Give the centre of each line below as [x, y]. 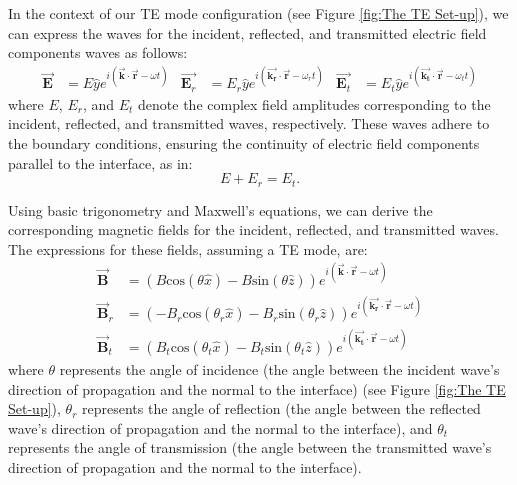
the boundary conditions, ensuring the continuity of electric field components [244, 142]
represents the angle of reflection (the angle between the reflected [281, 408]
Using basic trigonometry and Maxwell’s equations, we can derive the [220, 209]
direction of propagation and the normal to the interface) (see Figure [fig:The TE [257, 388]
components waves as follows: [98, 52]
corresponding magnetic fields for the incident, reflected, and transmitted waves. [253, 229]
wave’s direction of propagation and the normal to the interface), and [220, 427]
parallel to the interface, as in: [100, 162]
